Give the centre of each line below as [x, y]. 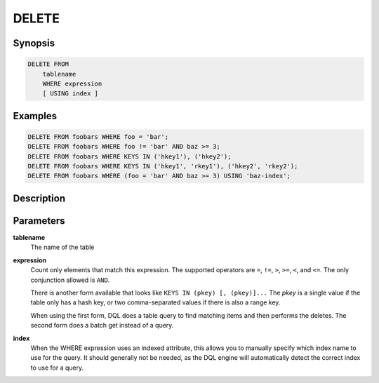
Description [39, 198]
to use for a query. [57, 368]
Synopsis [34, 43]
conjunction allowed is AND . [70, 280]
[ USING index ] [70, 94]
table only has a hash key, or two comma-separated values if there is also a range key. [155, 302]
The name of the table [62, 247]
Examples [35, 116]
